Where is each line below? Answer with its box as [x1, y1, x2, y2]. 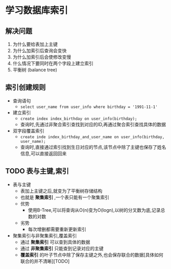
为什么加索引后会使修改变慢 [12, 54, 71, 60]
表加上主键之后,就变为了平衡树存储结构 [20, 188, 103, 194]
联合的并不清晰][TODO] [20, 258, 70, 264]
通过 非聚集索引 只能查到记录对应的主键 [20, 245, 104, 251]
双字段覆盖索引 [12, 127, 44, 133]
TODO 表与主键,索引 [5, 167, 69, 175]
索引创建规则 [5, 83, 46, 92]
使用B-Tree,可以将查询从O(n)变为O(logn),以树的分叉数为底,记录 [28, 207, 161, 213]
